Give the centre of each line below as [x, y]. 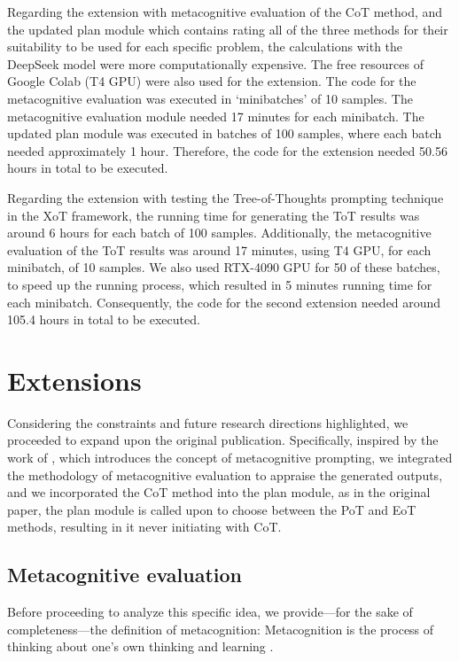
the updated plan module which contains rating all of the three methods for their [228, 29]
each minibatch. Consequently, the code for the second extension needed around [224, 302]
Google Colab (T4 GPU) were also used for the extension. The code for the [212, 81]
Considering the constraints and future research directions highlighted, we [208, 422]
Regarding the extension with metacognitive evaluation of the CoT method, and [225, 12]
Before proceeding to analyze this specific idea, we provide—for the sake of [210, 612]
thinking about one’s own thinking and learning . [140, 646]
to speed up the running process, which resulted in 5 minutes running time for [220, 284]
